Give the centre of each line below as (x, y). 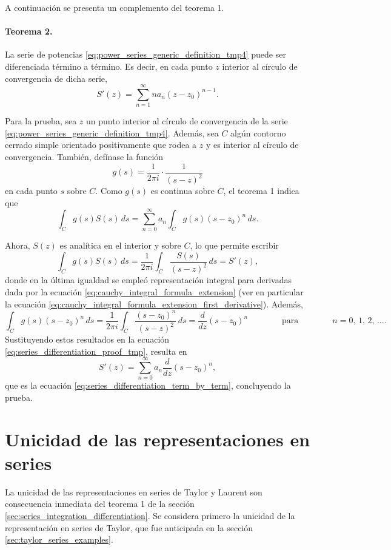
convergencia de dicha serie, (56, 78)
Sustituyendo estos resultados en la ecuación (87, 339)
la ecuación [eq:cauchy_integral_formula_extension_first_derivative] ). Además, (154, 304)
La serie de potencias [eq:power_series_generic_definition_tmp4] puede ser (145, 54)
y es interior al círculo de (252, 145)
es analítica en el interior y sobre (120, 245)
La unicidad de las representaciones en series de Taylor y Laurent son (134, 491)
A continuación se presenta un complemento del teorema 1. (115, 7)
